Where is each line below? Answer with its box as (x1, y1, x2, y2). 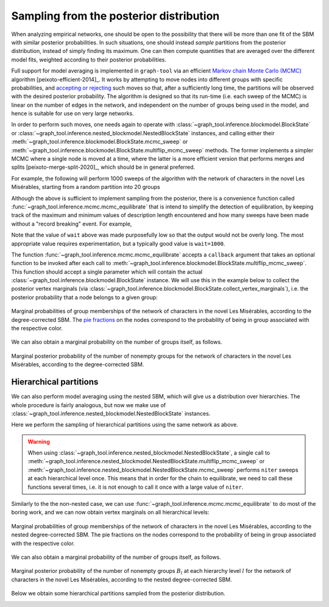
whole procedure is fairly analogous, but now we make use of (11, 401, 166, 408)
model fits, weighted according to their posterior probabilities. (11, 55, 167, 63)
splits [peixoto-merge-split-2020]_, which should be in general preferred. (11, 163, 196, 171)
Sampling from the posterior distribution (11, 9, 220, 23)
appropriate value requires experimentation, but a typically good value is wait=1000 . (11, 240, 225, 247)
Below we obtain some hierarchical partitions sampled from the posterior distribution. (11, 590, 225, 597)
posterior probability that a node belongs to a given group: (11, 293, 158, 301)
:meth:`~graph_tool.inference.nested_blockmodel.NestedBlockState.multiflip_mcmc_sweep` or (27, 458, 265, 465)
